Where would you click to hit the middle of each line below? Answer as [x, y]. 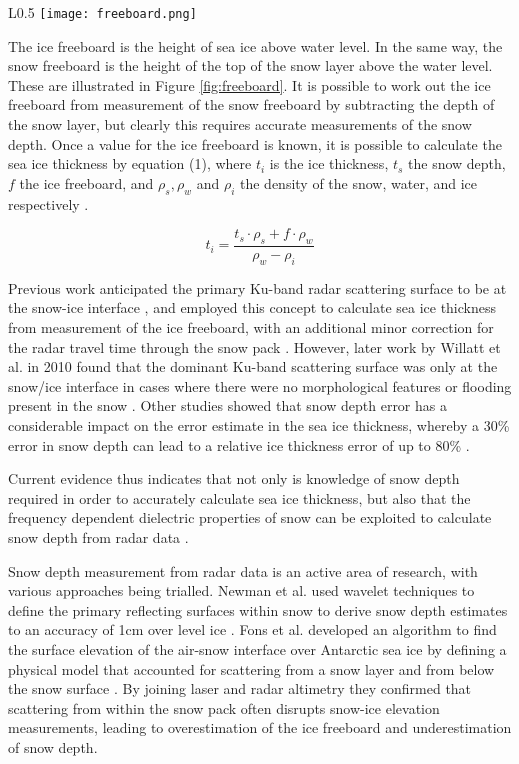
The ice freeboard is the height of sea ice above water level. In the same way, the [255, 45]
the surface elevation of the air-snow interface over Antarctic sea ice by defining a [257, 648]
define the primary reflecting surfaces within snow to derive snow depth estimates [258, 609]
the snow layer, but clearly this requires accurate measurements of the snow [240, 124]
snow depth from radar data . [98, 536]
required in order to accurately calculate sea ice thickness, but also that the [239, 497]
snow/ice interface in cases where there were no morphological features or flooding [260, 385]
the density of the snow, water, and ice [358, 182]
